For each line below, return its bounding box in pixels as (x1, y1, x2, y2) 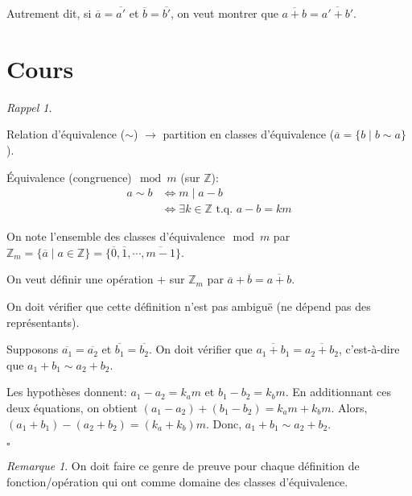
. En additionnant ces (285, 383, 392, 400)
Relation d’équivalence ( (6, 126, 126, 143)
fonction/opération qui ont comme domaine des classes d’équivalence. (6, 473, 348, 490)
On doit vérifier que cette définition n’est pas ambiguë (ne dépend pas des (6, 297, 371, 314)
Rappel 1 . (6, 98, 52, 115)
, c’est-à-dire (338, 341, 400, 358)
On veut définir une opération (6, 271, 154, 287)
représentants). (6, 313, 80, 330)
